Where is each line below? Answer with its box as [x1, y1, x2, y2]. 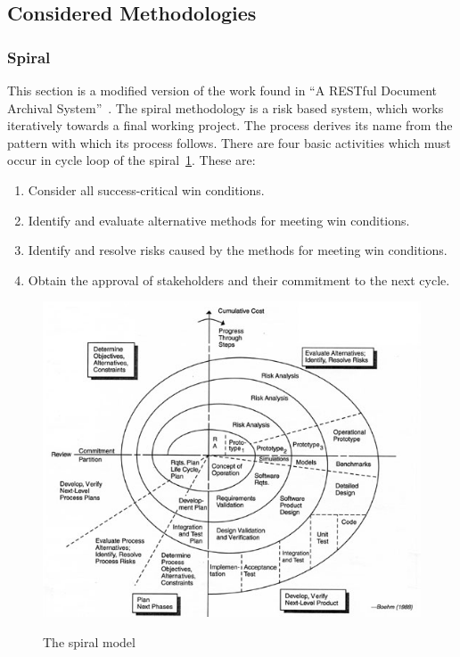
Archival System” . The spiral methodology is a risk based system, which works [7, 98, 444, 117]
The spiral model [43, 632, 136, 651]
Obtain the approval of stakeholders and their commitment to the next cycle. [28, 270, 450, 289]
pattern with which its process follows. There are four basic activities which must [7, 133, 451, 152]
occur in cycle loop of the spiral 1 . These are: [7, 151, 256, 169]
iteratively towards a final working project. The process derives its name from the [7, 116, 453, 135]
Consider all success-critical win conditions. [28, 180, 265, 199]
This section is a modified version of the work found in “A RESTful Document [7, 81, 438, 99]
